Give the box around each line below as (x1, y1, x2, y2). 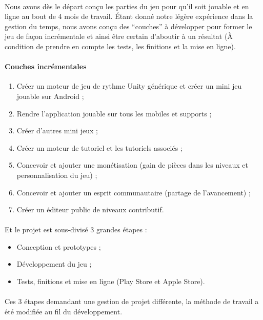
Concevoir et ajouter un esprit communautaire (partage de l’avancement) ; (16, 187, 251, 197)
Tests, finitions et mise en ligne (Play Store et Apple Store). (16, 276, 205, 287)
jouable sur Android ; (16, 90, 84, 101)
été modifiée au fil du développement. (5, 306, 123, 316)
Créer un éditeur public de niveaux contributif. (16, 204, 164, 215)
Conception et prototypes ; (16, 241, 101, 252)
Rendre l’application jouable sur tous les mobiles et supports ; (16, 108, 212, 118)
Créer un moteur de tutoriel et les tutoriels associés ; (16, 142, 183, 153)
